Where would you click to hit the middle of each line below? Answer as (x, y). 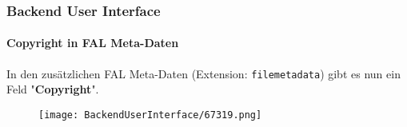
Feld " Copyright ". (53, 89)
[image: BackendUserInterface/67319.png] (150, 115)
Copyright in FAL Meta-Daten (93, 43)
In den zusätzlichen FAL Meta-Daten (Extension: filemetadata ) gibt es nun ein (203, 73)
